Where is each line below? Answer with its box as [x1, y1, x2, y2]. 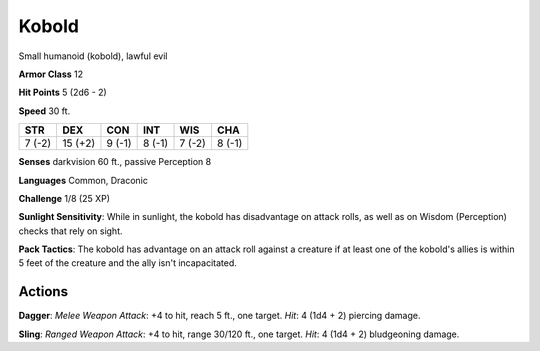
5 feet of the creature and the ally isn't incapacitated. [18, 257, 237, 269]
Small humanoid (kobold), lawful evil [18, 50, 168, 62]
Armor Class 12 [18, 68, 84, 80]
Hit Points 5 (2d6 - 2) [18, 86, 107, 99]
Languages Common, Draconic [18, 174, 149, 186]
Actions [18, 283, 69, 300]
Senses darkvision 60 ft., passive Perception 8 [18, 156, 212, 168]
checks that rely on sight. [18, 225, 124, 237]
